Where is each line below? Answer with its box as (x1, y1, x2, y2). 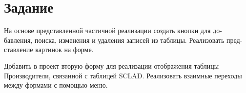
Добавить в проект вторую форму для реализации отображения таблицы (4, 60, 219, 71)
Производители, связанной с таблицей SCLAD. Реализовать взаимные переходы (4, 70, 242, 80)
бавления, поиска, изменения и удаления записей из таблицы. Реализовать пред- (4, 35, 243, 45)
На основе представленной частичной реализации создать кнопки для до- (4, 25, 222, 36)
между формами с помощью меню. (4, 80, 108, 90)
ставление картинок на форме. (4, 44, 94, 55)
